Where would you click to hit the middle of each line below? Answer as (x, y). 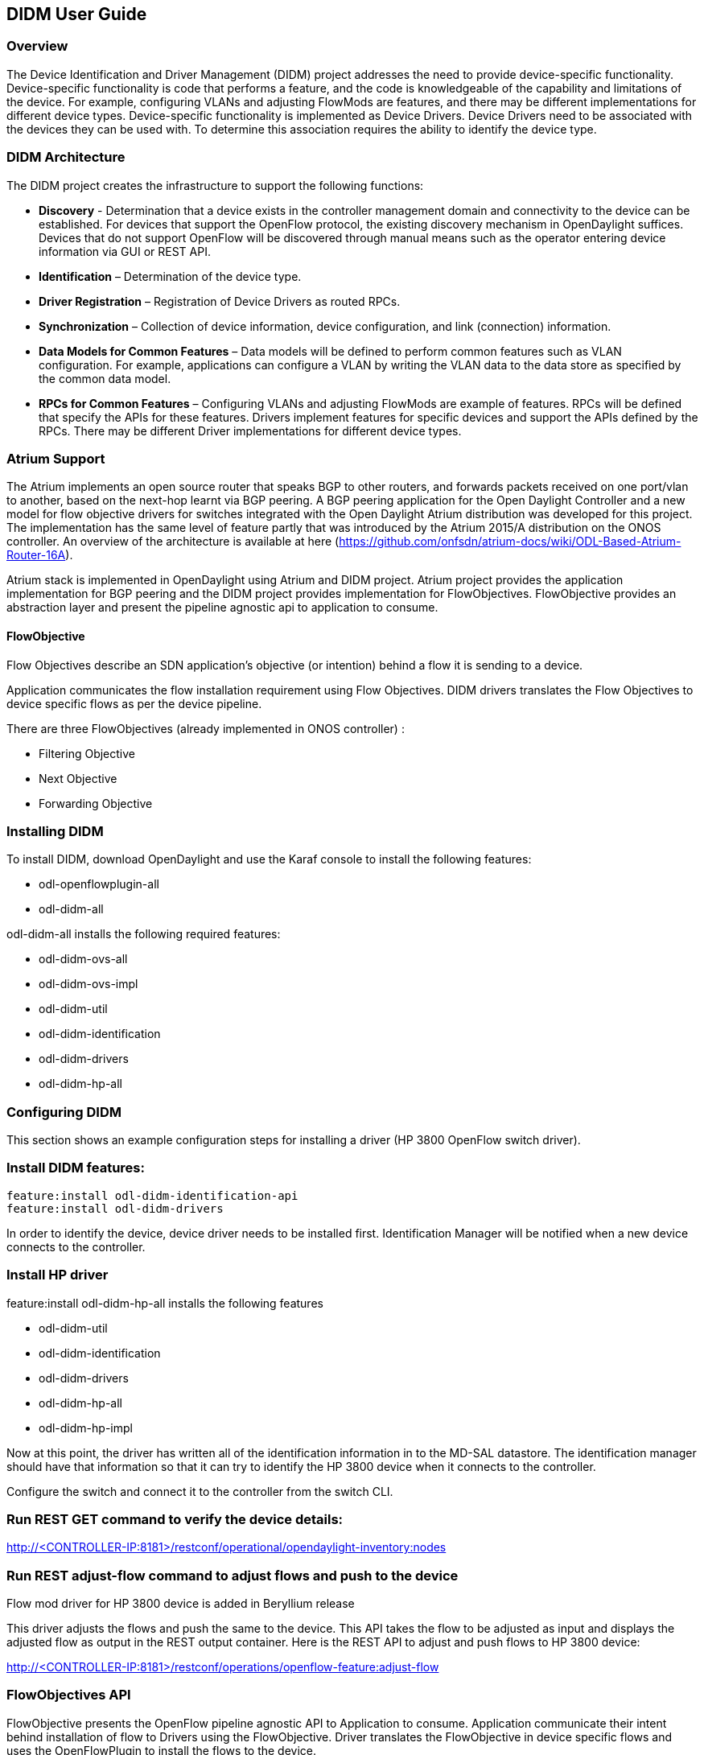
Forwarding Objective (96, 803)
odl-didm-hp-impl (86, 1427)
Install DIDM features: (76, 1168)
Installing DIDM (55, 831)
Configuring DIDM (64, 1112)
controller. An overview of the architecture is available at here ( (173, 542)
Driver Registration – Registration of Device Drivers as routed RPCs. (220, 301)
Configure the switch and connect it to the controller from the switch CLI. (200, 1491)
